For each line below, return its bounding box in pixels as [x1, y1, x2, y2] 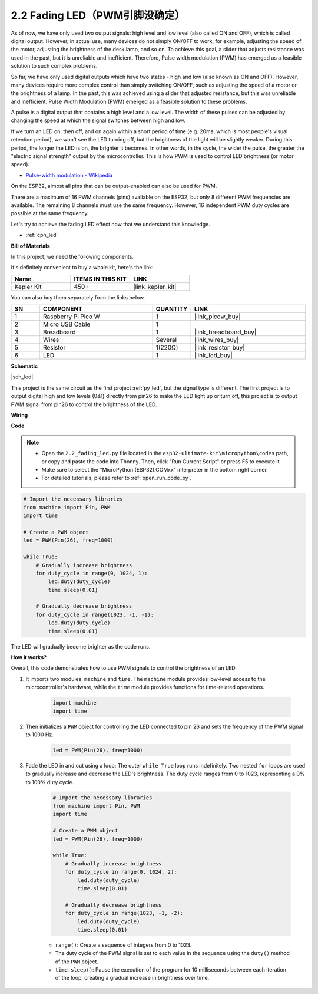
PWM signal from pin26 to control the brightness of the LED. [11, 401, 157, 408]
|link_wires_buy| [194, 336, 239, 344]
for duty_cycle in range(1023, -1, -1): [35, 611, 154, 618]
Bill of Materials [11, 242, 50, 249]
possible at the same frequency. [11, 210, 89, 217]
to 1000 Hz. [25, 731, 54, 738]
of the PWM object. [55, 958, 98, 965]
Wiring [11, 412, 28, 419]
